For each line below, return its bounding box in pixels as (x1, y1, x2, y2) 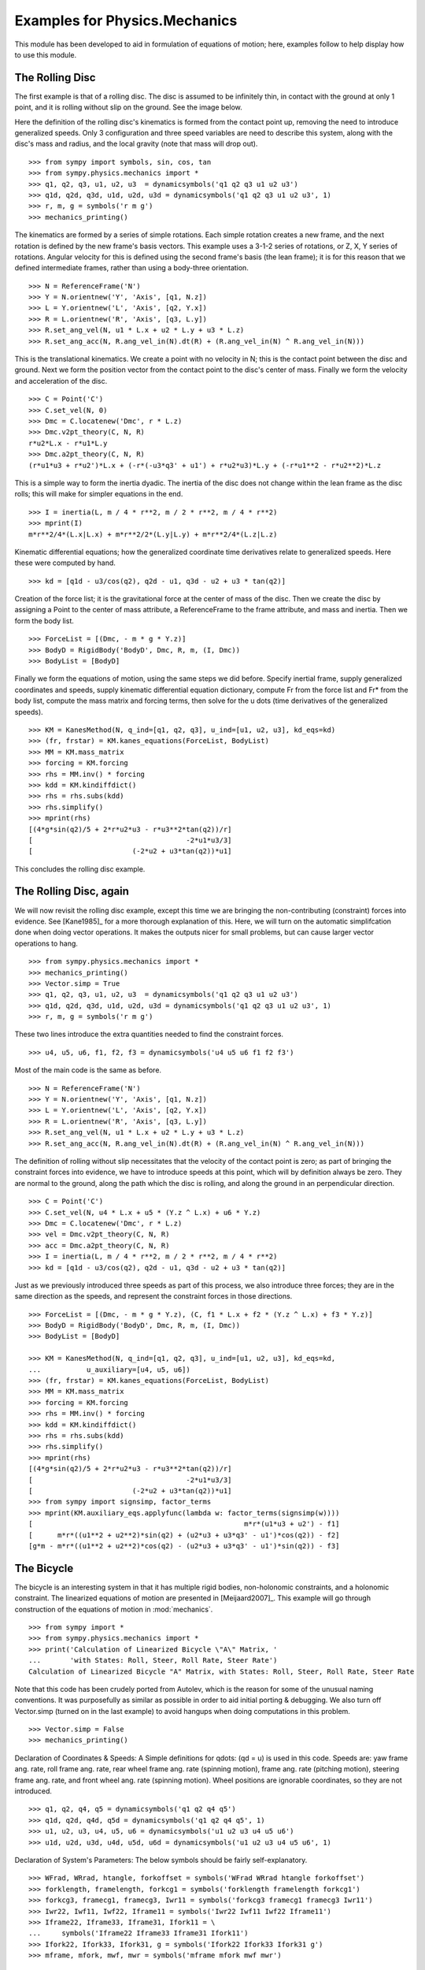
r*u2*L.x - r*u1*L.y (28, 438, 108, 448)
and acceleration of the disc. (14, 376, 108, 385)
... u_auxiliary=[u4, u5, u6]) (28, 1365, 190, 1374)
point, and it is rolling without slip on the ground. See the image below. (14, 102, 243, 112)
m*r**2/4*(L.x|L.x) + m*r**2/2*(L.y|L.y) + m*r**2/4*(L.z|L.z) (28, 530, 278, 539)
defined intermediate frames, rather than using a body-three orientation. (14, 263, 249, 273)
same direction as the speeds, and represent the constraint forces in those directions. (14, 1292, 293, 1301)
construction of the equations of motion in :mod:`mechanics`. (14, 1604, 213, 1614)
